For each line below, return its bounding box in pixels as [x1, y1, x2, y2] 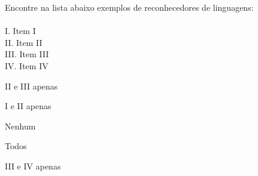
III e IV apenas [5, 159, 61, 172]
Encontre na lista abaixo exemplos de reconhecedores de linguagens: [5, 1, 254, 13]
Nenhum [5, 119, 36, 132]
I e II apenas [5, 100, 51, 112]
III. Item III [5, 48, 49, 60]
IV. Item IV [5, 59, 48, 72]
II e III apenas [5, 79, 58, 92]
